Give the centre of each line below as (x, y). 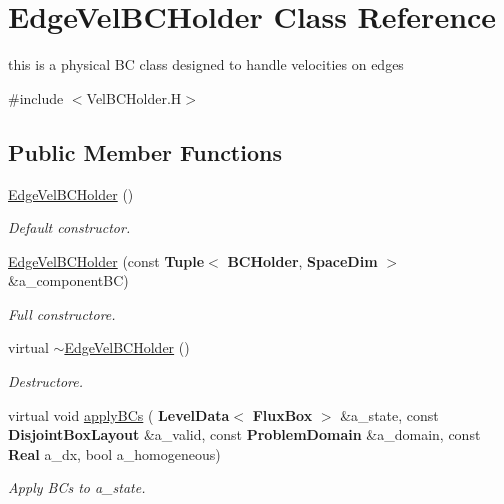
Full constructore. (62, 313)
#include (36, 97)
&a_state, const (389, 414)
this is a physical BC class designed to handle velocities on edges (206, 64)
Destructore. (45, 381)
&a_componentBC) (68, 280)
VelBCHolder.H (134, 97)
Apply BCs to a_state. (77, 487)
